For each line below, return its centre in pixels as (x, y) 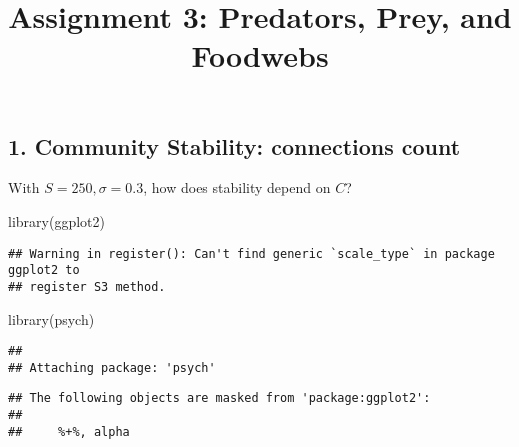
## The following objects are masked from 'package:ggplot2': (219, 398)
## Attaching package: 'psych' (112, 367)
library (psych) (51, 318)
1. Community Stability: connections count (234, 145)
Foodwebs (260, 55)
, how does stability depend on (237, 187)
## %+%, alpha (69, 431)
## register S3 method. (87, 286)
